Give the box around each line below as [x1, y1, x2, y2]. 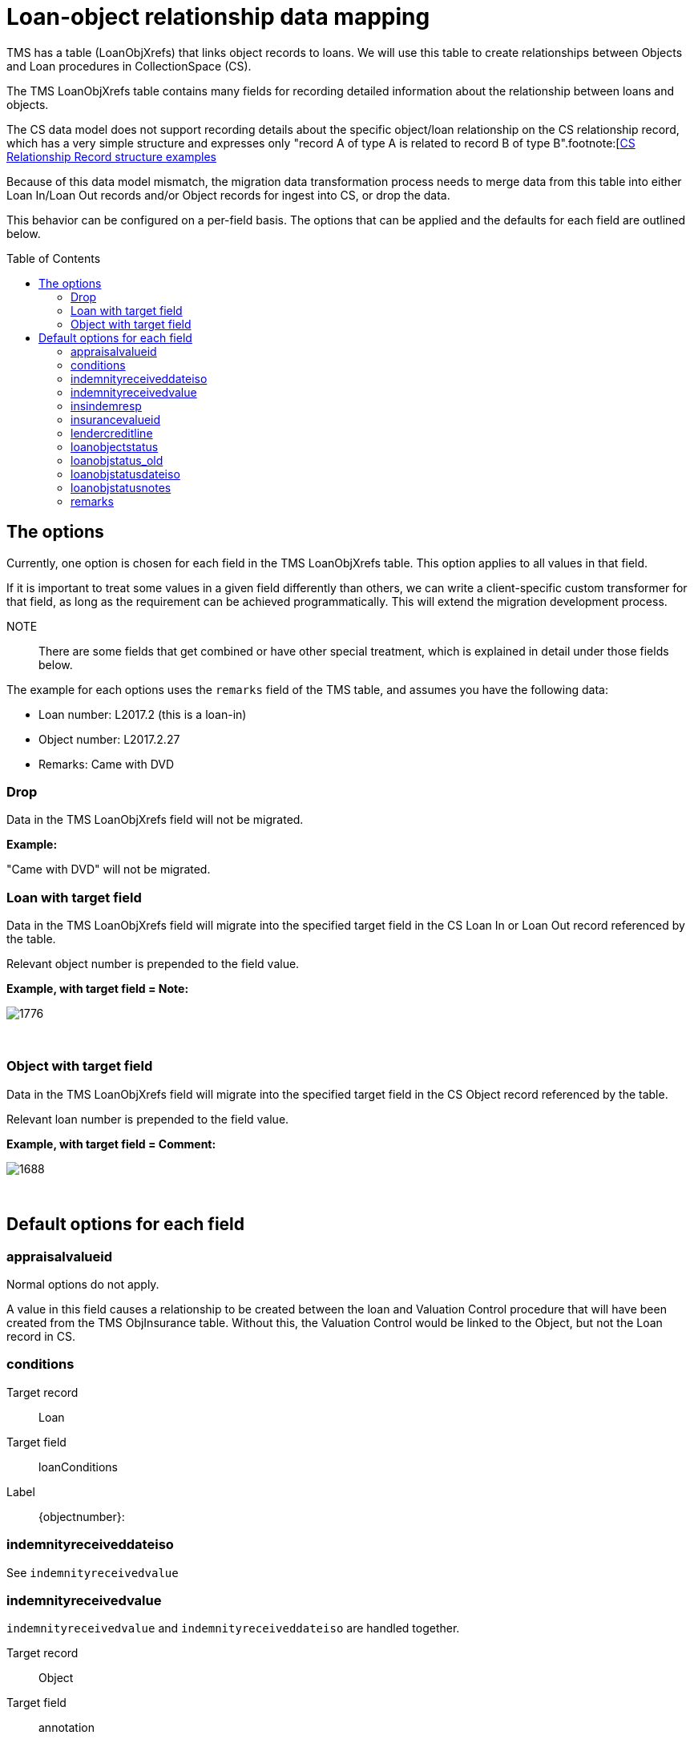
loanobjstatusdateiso [71, 466, 180, 481]
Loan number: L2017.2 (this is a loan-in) [38, 707, 247, 721]
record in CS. [6, 1329, 75, 1344]
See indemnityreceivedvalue [6, 1565, 179, 1580]
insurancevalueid [71, 412, 161, 426]
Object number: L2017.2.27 [38, 732, 180, 746]
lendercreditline [71, 426, 153, 440]
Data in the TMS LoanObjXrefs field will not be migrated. [6, 813, 304, 827]
